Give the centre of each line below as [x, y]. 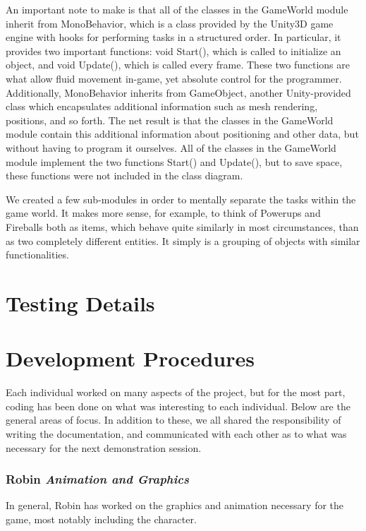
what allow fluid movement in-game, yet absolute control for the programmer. [174, 78]
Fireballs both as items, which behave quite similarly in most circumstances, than [182, 226]
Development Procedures [130, 358]
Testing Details [80, 303]
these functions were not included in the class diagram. [124, 175]
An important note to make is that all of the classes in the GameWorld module [177, 9]
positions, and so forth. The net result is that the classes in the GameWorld [170, 120]
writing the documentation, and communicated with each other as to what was [176, 433]
